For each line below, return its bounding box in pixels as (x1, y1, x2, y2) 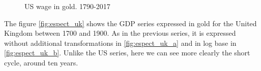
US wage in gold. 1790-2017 (24, 1, 110, 11)
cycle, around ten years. (4, 57, 78, 67)
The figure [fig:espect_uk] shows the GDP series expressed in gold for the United (4, 18, 257, 28)
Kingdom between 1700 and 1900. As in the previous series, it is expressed (4, 28, 236, 38)
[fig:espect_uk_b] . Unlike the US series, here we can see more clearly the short (4, 47, 250, 58)
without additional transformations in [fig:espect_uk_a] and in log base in (4, 37, 237, 48)
